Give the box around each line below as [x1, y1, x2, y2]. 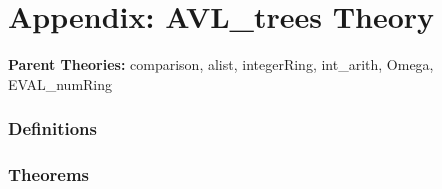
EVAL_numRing [8, 73, 113, 94]
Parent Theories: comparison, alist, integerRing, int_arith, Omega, [8, 54, 434, 75]
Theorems [8, 162, 90, 187]
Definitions [8, 116, 97, 141]
